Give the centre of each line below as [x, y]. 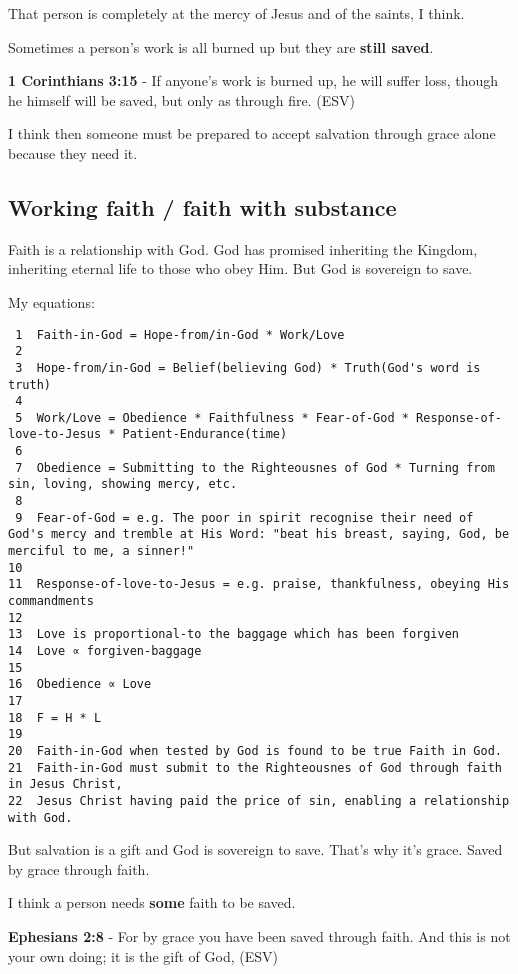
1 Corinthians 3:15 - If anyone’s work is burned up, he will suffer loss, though [253, 80]
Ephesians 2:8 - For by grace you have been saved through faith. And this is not [259, 936]
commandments [51, 601]
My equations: [51, 301]
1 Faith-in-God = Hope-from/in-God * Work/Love [180, 334]
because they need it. [73, 152]
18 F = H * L [55, 717]
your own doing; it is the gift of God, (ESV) [143, 955]
